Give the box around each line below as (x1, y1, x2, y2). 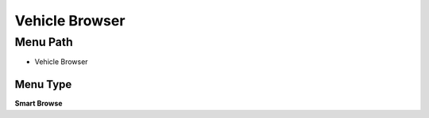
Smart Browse (14, 99, 63, 108)
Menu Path (14, 35, 73, 49)
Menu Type (14, 78, 72, 91)
